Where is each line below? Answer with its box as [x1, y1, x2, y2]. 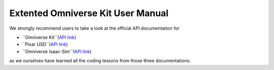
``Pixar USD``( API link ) [22, 41, 68, 47]
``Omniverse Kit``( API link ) [22, 34, 77, 40]
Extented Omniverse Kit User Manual [9, 8, 168, 19]
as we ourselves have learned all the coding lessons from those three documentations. [9, 58, 191, 64]
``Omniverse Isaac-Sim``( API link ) [22, 48, 92, 54]
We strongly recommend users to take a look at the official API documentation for [9, 25, 180, 31]
